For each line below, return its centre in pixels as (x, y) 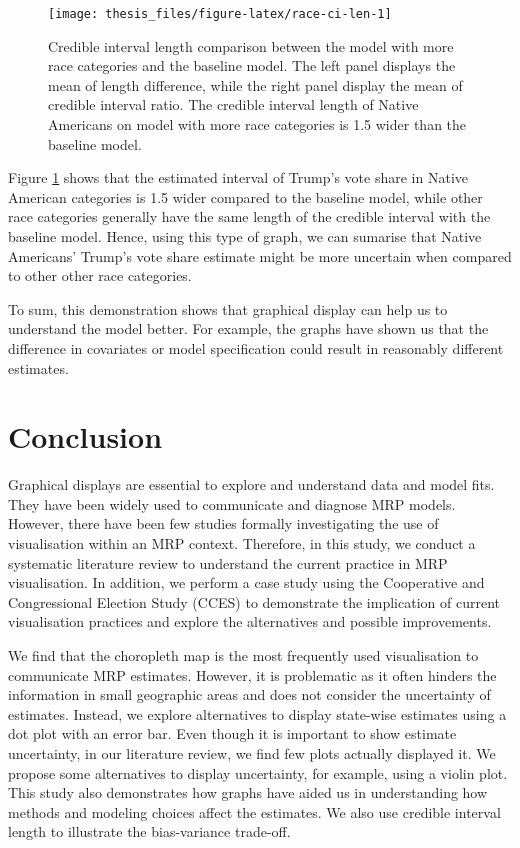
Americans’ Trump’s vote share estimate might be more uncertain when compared (260, 255)
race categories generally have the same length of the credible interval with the (249, 216)
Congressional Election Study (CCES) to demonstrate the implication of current (254, 601)
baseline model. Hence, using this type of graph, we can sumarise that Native (245, 236)
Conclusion (85, 436)
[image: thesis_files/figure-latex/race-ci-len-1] (220, 14)
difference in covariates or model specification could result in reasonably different (256, 347)
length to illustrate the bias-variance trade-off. (149, 831)
